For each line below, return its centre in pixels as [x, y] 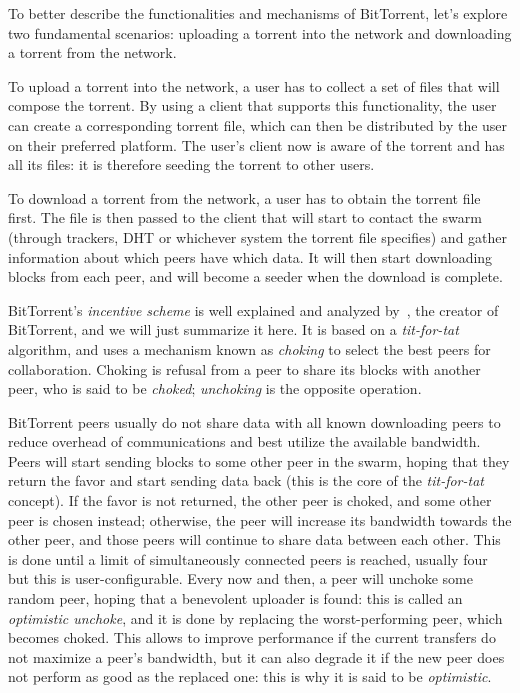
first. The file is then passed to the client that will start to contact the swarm [245, 217]
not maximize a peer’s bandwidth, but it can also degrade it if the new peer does [256, 656]
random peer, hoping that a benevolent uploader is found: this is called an [235, 598]
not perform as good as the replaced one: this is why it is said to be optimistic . [250, 676]
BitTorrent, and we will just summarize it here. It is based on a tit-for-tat [233, 329]
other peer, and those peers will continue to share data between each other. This [254, 539]
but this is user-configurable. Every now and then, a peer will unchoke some [240, 578]
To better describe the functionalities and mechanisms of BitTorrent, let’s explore [258, 13]
